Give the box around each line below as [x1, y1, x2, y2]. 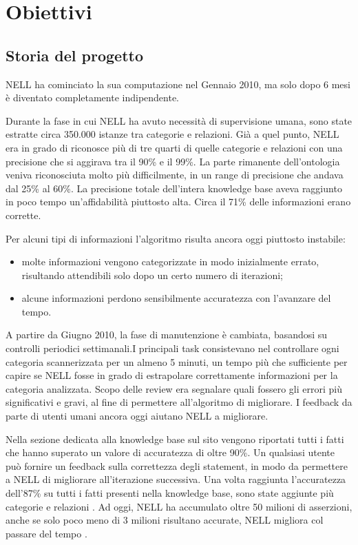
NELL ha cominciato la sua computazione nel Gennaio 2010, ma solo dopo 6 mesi [6, 76, 350, 91]
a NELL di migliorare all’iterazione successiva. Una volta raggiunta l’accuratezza [6, 472, 346, 486]
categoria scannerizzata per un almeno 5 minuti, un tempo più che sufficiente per [6, 354, 348, 369]
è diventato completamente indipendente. [6, 90, 179, 105]
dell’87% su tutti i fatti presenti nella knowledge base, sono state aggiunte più [6, 486, 334, 500]
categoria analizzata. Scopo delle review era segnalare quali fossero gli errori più [6, 381, 342, 395]
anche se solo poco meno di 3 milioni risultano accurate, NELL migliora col [6, 513, 324, 527]
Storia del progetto [6, 44, 143, 65]
